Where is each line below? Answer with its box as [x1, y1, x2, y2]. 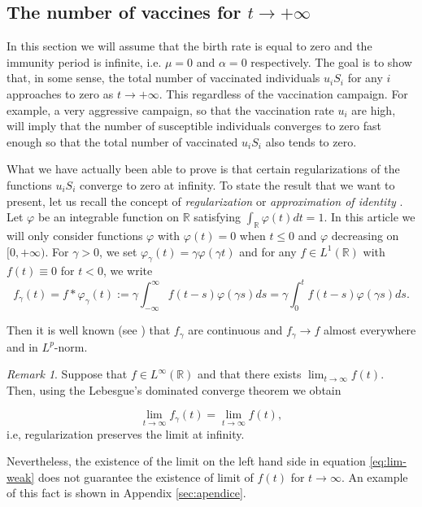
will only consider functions [7, 226, 143, 243]
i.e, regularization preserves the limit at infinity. [7, 425, 245, 442]
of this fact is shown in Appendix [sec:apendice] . [7, 484, 246, 501]
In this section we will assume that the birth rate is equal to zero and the [7, 37, 372, 55]
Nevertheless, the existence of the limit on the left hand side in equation [7, 452, 366, 470]
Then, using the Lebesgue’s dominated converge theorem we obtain [7, 381, 342, 398]
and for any [239, 243, 297, 260]
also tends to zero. [265, 133, 357, 150]
